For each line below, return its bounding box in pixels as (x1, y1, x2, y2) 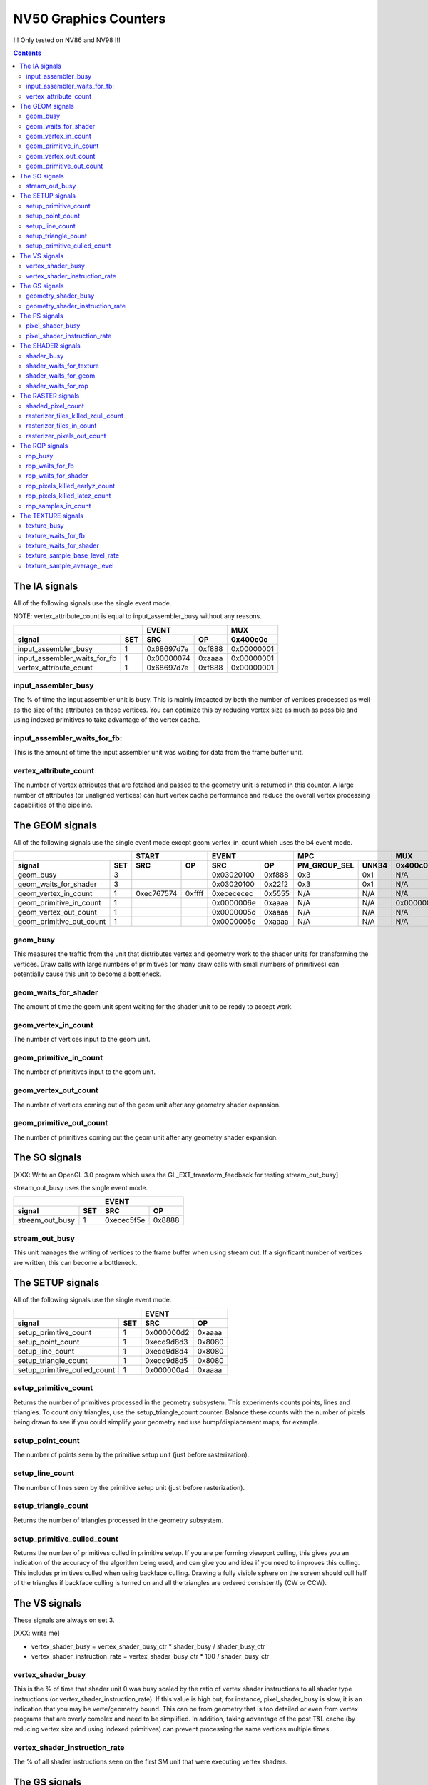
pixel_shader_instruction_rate (26, 331, 112, 340)
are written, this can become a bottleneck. (13, 1258, 138, 1267)
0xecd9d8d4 (145, 1346, 188, 1356)
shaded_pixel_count (26, 401, 85, 410)
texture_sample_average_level (26, 561, 114, 570)
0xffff (185, 889, 204, 899)
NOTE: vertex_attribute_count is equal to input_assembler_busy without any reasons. (13, 612, 262, 620)
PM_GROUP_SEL (297, 860, 355, 870)
